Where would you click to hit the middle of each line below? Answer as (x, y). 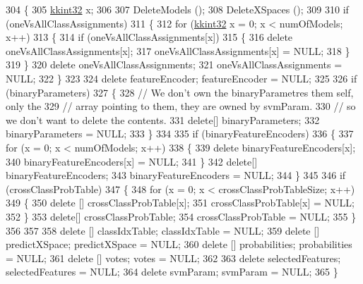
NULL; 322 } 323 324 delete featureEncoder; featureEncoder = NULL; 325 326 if (181, 78)
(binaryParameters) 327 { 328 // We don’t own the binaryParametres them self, (180, 92)
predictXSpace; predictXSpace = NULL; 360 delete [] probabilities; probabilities (179, 244)
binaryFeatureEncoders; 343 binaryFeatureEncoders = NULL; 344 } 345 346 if (176, 175)
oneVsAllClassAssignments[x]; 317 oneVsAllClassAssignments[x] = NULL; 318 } (178, 50)
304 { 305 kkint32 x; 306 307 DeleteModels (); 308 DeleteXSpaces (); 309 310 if (177, 9)
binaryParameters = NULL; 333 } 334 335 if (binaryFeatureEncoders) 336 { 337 (180, 134)
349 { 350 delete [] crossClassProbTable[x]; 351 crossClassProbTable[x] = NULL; (180, 203)
